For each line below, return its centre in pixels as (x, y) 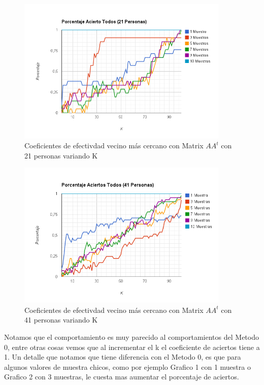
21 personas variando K (61, 155)
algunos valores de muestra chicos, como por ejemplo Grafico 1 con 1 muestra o (127, 366)
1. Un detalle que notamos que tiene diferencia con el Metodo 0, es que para (123, 357)
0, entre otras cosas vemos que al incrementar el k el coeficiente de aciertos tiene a (132, 347)
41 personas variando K (61, 320)
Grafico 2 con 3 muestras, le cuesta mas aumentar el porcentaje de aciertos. (122, 377)
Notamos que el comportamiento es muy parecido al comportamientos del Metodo (131, 337)
